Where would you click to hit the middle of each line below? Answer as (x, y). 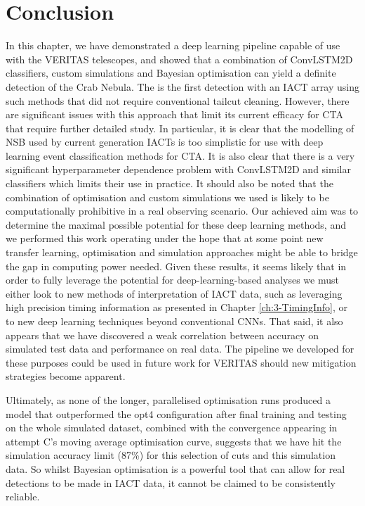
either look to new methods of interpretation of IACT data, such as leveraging (174, 293)
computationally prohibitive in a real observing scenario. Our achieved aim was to (182, 211)
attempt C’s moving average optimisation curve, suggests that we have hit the (174, 441)
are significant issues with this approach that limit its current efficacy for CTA (174, 114)
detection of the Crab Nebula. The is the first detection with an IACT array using (182, 86)
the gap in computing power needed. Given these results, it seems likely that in (176, 266)
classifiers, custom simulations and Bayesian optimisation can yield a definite (171, 73)
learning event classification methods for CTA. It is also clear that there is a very (180, 155)
